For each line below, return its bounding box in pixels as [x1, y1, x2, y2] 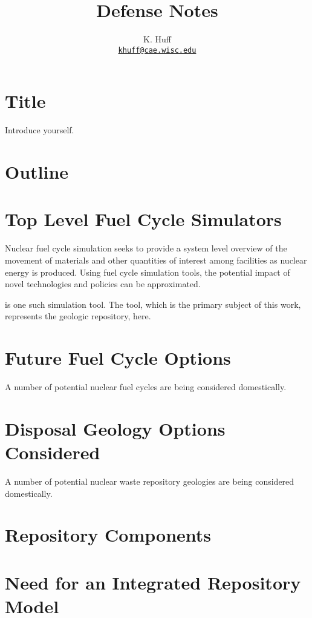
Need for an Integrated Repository [5, 570, 301, 594]
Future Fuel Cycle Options [5, 345, 231, 370]
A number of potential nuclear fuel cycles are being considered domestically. [5, 380, 287, 393]
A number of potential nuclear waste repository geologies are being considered [5, 475, 294, 487]
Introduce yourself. [5, 124, 74, 136]
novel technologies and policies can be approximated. [5, 277, 201, 290]
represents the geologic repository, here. [5, 310, 151, 322]
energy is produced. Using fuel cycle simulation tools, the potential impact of [5, 265, 290, 278]
